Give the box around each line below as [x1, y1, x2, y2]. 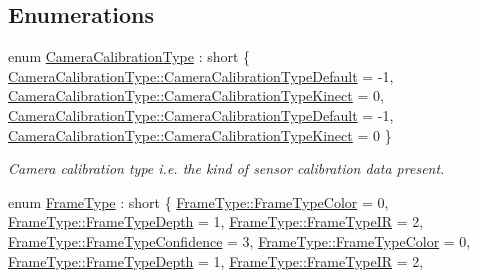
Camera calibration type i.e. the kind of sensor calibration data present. [8, 158, 445, 179]
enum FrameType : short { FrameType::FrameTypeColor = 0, [8, 191, 389, 212]
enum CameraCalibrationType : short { [8, 46, 251, 67]
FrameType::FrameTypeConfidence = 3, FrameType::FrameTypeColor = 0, [8, 230, 471, 251]
